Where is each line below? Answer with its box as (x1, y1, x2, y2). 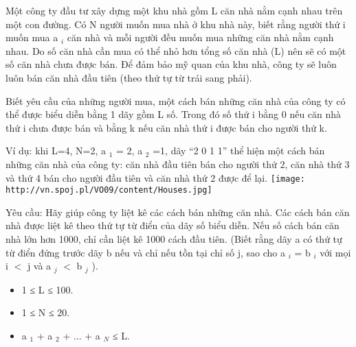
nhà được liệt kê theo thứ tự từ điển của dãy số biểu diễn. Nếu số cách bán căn (5, 218, 340, 232)
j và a (27, 259, 52, 273)
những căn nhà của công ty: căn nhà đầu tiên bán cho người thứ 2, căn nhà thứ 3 (5, 156, 350, 171)
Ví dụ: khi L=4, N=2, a (5, 143, 107, 158)
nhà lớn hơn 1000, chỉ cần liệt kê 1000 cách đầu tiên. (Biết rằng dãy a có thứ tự (5, 232, 342, 246)
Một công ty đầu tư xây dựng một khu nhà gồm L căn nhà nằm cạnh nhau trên (5, 3, 343, 17)
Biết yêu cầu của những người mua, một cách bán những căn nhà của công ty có (5, 93, 346, 108)
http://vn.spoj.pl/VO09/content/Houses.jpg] (5, 185, 212, 195)
